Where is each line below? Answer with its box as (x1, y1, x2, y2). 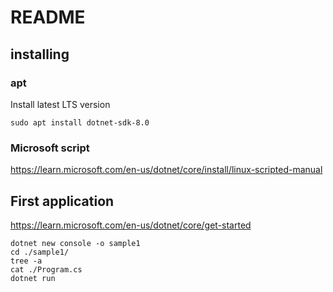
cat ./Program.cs (10, 264, 83, 275)
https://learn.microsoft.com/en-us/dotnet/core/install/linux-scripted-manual (10, 164, 323, 176)
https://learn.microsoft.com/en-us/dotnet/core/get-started (10, 219, 252, 231)
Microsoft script (10, 141, 90, 155)
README (10, 6, 86, 29)
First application (10, 192, 115, 210)
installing (10, 46, 70, 63)
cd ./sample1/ (10, 247, 70, 257)
